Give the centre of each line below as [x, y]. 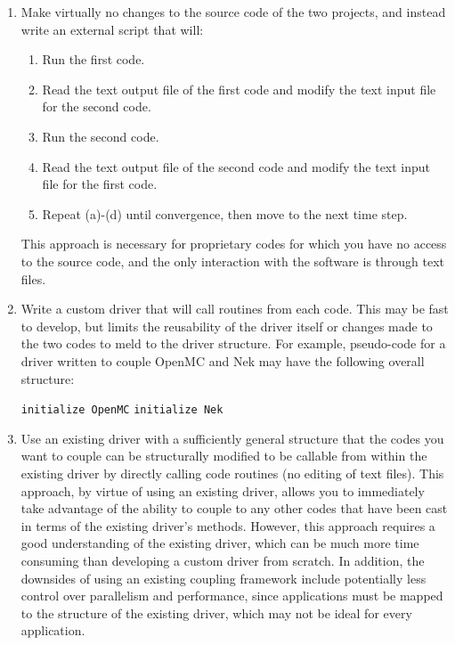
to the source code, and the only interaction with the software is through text [233, 261]
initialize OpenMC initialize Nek [122, 410]
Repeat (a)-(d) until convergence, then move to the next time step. [225, 213]
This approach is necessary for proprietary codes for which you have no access [234, 244]
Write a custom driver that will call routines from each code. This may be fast [235, 309]
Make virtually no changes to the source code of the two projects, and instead [233, 12]
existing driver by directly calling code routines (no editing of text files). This [232, 473]
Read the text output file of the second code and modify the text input [236, 166]
